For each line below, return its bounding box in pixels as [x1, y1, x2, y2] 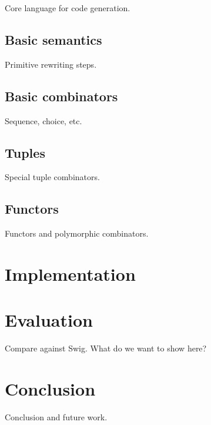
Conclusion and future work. [5, 411, 108, 423]
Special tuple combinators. [5, 171, 100, 183]
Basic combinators [5, 87, 118, 105]
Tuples [5, 143, 45, 161]
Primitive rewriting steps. [5, 58, 97, 70]
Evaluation [5, 308, 93, 332]
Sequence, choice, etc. [5, 114, 82, 127]
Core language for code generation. [5, 2, 130, 14]
